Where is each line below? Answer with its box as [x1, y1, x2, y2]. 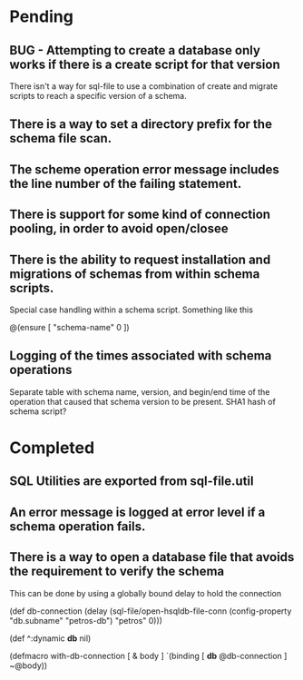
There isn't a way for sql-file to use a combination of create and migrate [9, 81, 279, 92]
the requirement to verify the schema [9, 564, 225, 579]
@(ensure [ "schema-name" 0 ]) [9, 321, 130, 332]
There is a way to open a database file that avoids [9, 549, 295, 565]
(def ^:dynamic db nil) [9, 633, 92, 644]
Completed [9, 438, 95, 458]
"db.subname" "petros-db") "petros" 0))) [9, 615, 163, 626]
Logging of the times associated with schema [9, 348, 272, 364]
